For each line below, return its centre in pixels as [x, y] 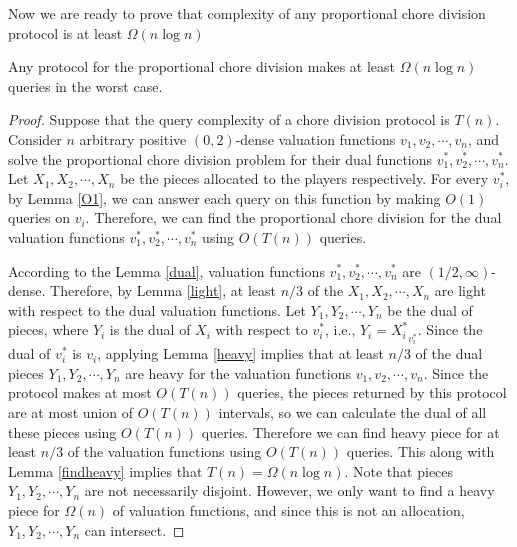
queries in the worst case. [85, 85]
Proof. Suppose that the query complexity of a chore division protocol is [229, 119]
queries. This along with [420, 451]
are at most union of [70, 412]
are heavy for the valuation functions [238, 372]
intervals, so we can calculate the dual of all [352, 412]
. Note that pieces [399, 470]
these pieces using [62, 431]
